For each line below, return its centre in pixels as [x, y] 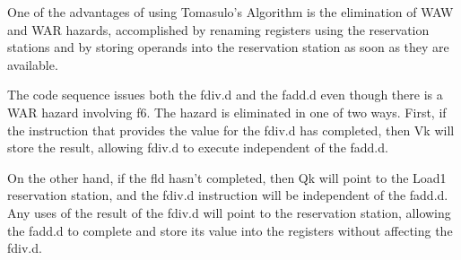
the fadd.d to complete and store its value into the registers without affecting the [230, 230]
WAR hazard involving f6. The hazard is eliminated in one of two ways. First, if [227, 112]
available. [33, 64]
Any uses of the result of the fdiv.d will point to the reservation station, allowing [229, 212]
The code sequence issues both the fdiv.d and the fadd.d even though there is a [225, 95]
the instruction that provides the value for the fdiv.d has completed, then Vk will [231, 130]
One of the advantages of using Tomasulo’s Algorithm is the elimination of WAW [230, 12]
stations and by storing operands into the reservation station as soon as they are [228, 47]
